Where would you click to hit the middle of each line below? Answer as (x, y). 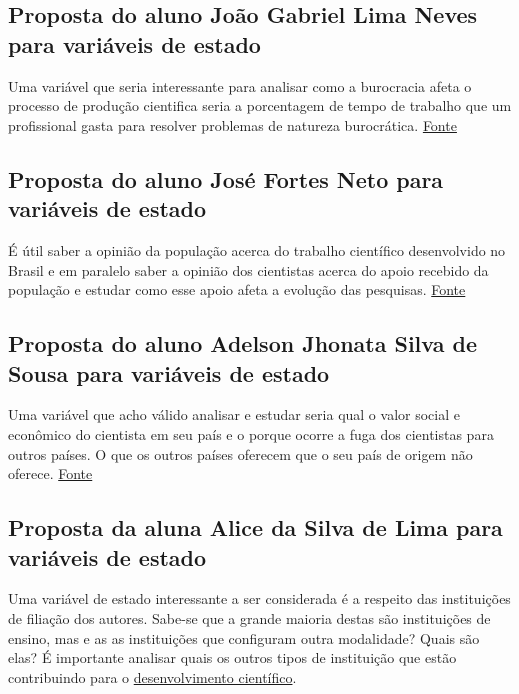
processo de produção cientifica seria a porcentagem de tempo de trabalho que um (260, 105)
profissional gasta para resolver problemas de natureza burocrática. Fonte (232, 124)
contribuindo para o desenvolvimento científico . (152, 676)
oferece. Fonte (50, 473)
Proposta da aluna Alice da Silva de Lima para (255, 527)
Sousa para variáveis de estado (169, 372)
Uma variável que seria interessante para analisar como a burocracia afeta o (240, 85)
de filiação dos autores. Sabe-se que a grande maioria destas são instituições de (249, 617)
